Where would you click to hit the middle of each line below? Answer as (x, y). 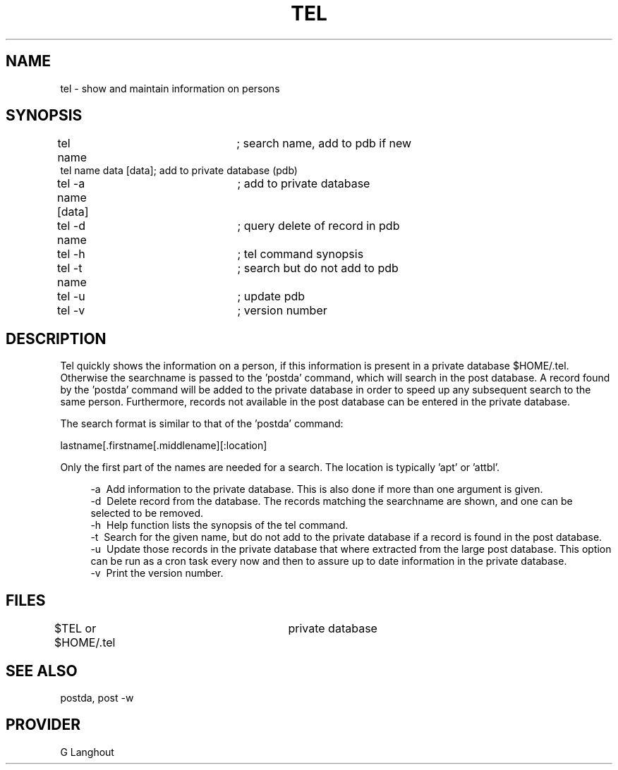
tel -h (71, 254)
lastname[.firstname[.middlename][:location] (164, 446)
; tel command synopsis (301, 254)
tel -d (71, 226)
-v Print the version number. (157, 573)
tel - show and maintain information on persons (170, 88)
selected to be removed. (147, 513)
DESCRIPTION (56, 338)
